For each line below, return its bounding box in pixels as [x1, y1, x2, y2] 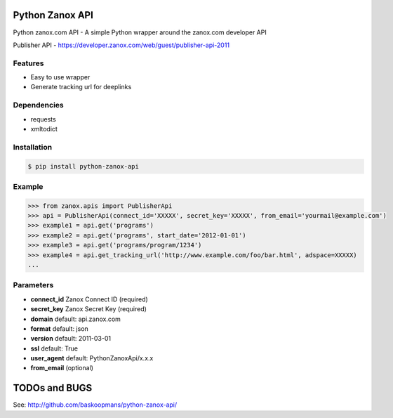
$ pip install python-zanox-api [27, 162, 140, 170]
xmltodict [30, 124, 58, 133]
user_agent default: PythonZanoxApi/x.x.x [30, 354, 154, 363]
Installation [13, 142, 53, 152]
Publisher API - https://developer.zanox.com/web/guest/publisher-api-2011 [13, 41, 230, 49]
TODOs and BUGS [13, 382, 93, 394]
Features [13, 58, 44, 68]
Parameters [13, 280, 54, 290]
